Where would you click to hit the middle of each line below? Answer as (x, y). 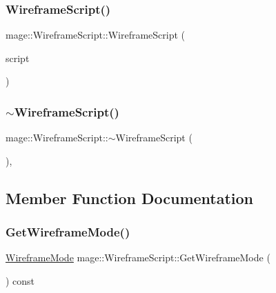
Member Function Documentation (130, 198)
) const (20, 281)
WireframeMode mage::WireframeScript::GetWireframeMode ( (138, 257)
